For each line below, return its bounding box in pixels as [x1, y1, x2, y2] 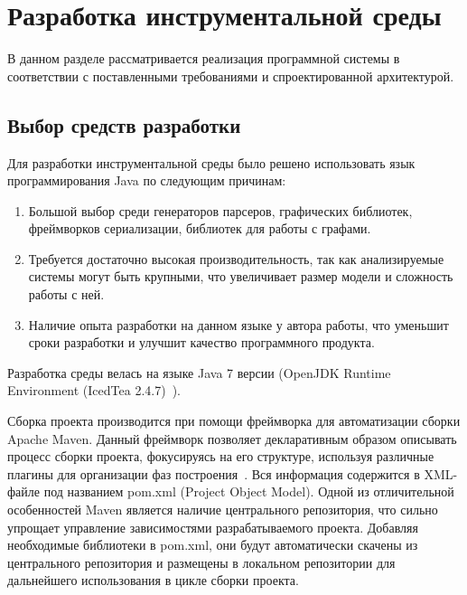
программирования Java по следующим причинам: [7, 171, 286, 190]
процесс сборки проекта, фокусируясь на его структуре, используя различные [7, 447, 434, 466]
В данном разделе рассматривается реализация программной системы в [7, 49, 400, 68]
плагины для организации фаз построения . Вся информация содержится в [7, 464, 420, 483]
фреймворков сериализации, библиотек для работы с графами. [28, 219, 371, 238]
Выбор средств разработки [7, 110, 241, 138]
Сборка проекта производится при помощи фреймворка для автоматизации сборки [7, 411, 461, 430]
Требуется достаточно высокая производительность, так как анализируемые [28, 249, 444, 268]
